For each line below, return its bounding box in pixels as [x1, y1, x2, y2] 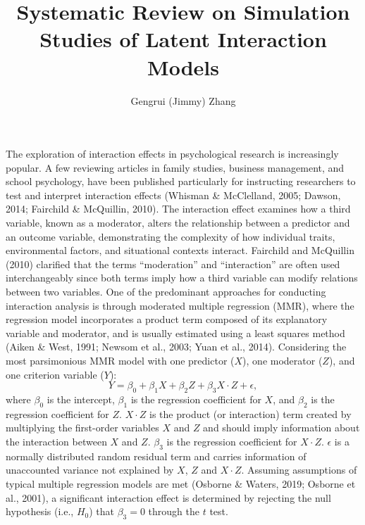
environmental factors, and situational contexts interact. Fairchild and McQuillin [6, 243, 354, 258]
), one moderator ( [242, 353, 323, 367]
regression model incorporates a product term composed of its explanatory [6, 312, 328, 327]
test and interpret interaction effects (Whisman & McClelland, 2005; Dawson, [6, 187, 341, 202]
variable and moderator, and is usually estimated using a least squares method [6, 325, 345, 340]
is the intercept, [47, 391, 115, 406]
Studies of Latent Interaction [39, 25, 327, 53]
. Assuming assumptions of [241, 462, 357, 477]
